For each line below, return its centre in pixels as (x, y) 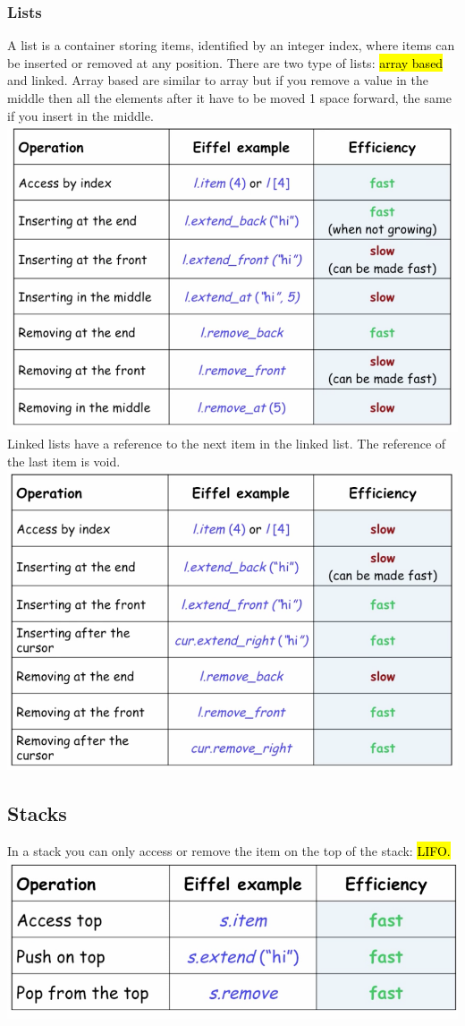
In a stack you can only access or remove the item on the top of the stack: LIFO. (229, 850)
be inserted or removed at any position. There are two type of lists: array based (225, 62)
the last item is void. (64, 461)
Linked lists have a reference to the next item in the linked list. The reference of (227, 444)
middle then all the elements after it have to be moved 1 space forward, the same (229, 98)
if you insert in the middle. (80, 115)
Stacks (37, 812)
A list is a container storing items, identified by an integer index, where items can (231, 45)
